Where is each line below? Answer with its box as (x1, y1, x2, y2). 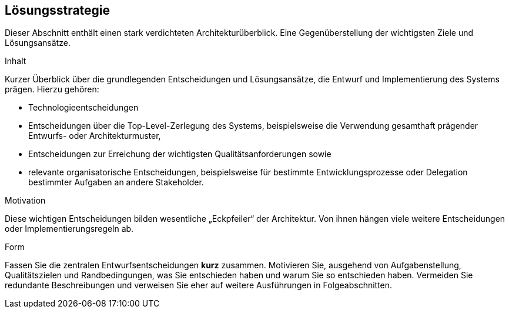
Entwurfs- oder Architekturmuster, (28, 131, 161, 141)
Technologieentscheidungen (28, 102, 139, 113)
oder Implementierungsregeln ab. (5, 224, 134, 234)
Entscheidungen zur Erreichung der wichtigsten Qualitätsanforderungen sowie (28, 149, 331, 159)
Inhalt (5, 56, 26, 66)
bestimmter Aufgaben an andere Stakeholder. (28, 177, 204, 188)
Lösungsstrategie (5, 3, 110, 18)
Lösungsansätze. (5, 38, 71, 48)
